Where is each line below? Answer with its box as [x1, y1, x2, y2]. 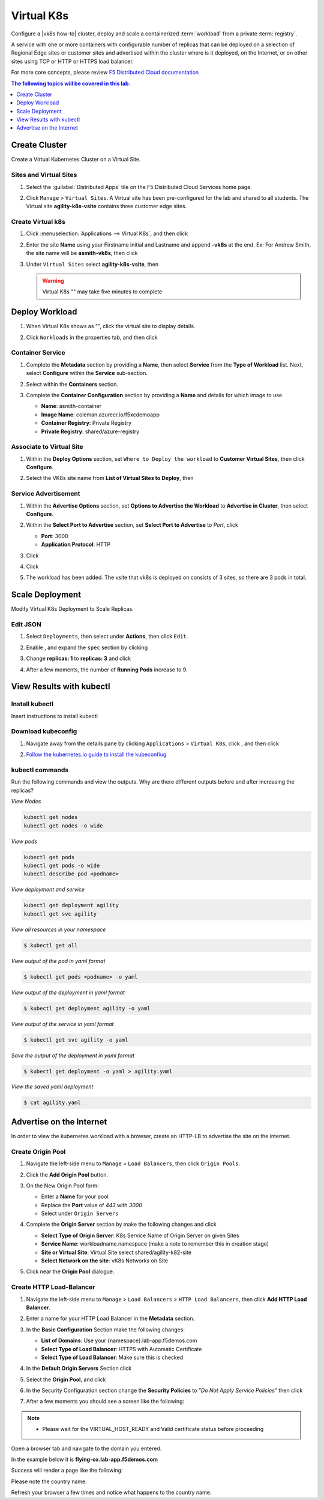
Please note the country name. [11, 1478, 87, 1485]
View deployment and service [11, 886, 85, 893]
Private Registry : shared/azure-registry [41, 428, 140, 435]
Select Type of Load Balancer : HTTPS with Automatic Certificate [41, 1345, 202, 1352]
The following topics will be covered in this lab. [11, 80, 131, 87]
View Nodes [11, 798, 41, 805]
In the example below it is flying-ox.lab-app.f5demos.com [11, 1456, 158, 1463]
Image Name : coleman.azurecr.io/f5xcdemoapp [41, 411, 160, 418]
